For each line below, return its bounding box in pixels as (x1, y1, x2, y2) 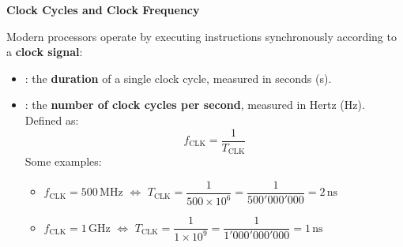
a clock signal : (6, 43, 83, 60)
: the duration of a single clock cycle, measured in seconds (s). (24, 69, 332, 86)
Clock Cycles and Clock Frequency (6, 2, 200, 17)
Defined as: (24, 111, 79, 128)
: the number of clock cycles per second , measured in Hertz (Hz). (24, 96, 365, 113)
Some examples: (24, 153, 102, 170)
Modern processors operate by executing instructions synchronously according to (6, 28, 397, 44)
